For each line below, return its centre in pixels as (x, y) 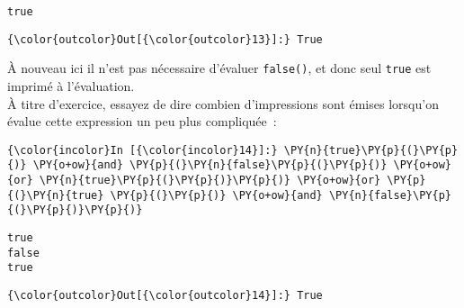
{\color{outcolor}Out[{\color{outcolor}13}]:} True (165, 39)
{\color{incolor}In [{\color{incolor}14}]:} (143, 150)
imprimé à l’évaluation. (71, 85)
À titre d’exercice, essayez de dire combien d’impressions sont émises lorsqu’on (223, 103)
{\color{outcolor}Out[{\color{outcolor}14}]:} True (165, 295)
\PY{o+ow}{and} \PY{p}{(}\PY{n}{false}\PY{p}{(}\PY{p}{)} (210, 165)
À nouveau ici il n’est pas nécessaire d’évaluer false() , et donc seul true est (219, 68)
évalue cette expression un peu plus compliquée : (142, 121)
